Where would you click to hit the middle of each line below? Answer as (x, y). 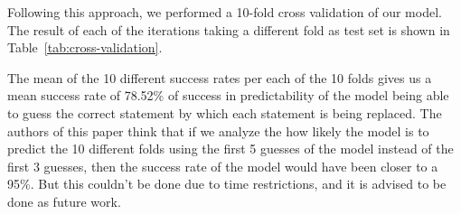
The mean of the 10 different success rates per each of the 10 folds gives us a (220, 77)
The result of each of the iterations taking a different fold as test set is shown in (229, 29)
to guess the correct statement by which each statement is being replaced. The (225, 112)
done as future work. (64, 201)
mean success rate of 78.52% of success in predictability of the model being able (228, 95)
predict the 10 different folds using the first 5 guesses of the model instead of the (230, 149)
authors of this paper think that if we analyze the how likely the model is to (218, 130)
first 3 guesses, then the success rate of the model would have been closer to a (223, 166)
